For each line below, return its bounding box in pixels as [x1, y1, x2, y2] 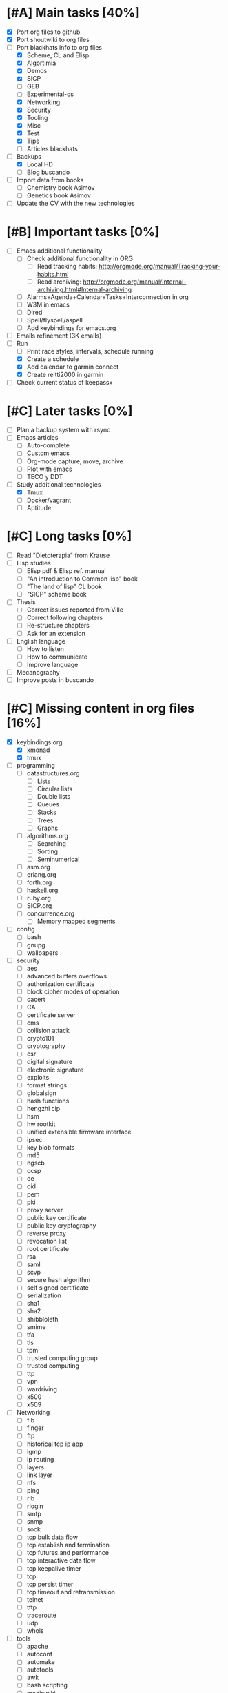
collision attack [26, 1027, 70, 1035]
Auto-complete [26, 441, 70, 449]
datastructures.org [26, 769, 80, 777]
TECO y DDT [26, 472, 63, 481]
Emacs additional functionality [16, 246, 103, 255]
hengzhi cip [26, 1104, 61, 1112]
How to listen [26, 644, 65, 653]
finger [26, 1424, 44, 1432]
